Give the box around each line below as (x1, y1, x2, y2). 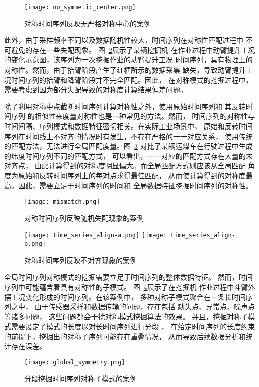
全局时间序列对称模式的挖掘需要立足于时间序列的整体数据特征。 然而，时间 (4, 272, 253, 282)
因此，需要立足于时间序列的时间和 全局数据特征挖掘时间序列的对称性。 (18, 180, 253, 190)
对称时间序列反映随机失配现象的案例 (24, 212, 144, 223)
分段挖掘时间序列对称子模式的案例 (24, 373, 137, 383)
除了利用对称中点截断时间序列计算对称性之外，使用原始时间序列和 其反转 (4, 101, 246, 111)
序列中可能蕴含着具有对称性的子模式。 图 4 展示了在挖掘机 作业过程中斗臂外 (4, 281, 255, 292)
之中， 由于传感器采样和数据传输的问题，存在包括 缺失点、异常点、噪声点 (11, 301, 255, 312)
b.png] (24, 240, 46, 248)
